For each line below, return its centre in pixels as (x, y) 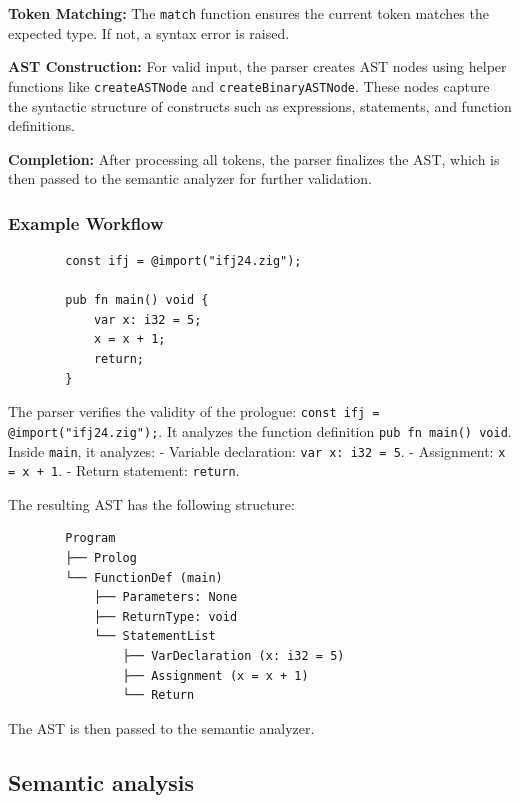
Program (90, 538)
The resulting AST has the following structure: (151, 503)
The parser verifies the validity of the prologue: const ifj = (194, 411)
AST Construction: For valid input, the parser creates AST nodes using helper (257, 66)
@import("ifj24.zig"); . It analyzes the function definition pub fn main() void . (260, 430)
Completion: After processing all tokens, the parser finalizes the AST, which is (254, 158)
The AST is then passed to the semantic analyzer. (161, 727)
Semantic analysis (101, 781)
